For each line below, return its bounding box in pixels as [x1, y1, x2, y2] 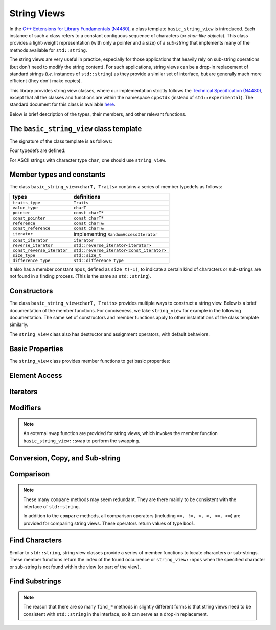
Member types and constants [9, 170, 106, 179]
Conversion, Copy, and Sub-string [9, 453, 121, 462]
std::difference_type [73, 257, 124, 263]
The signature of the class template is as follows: [9, 138, 112, 144]
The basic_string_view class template [9, 124, 142, 133]
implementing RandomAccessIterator [73, 230, 158, 237]
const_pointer [12, 215, 45, 221]
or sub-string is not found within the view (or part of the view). [9, 563, 141, 570]
